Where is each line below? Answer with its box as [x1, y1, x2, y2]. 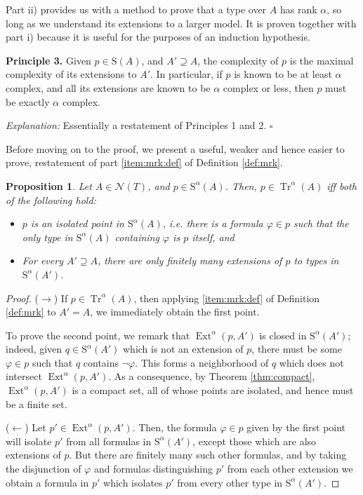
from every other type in [177, 475, 283, 489]
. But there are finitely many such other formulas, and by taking [69, 447, 347, 462]
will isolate [6, 433, 52, 448]
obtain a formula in [6, 475, 89, 489]
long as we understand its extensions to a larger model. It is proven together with [6, 15, 357, 30]
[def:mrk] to [6, 304, 56, 319]
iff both [326, 178, 357, 193]
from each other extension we [227, 461, 353, 476]
